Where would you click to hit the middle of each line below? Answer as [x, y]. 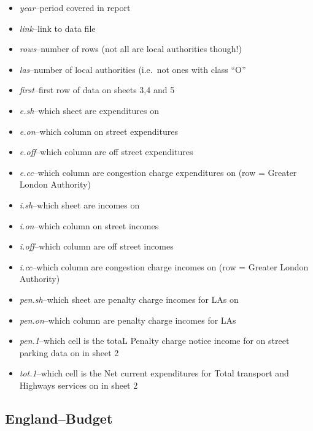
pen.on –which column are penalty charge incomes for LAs [128, 320]
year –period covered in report [75, 7]
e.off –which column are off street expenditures [106, 152]
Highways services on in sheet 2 [79, 385]
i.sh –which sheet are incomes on [79, 204]
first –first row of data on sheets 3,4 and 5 [97, 90]
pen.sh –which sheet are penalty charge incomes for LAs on [129, 299]
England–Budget [59, 418]
